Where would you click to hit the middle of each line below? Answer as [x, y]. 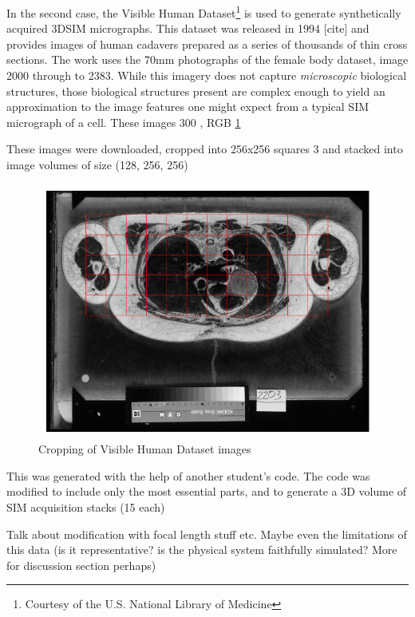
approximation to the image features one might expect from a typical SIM [188, 107]
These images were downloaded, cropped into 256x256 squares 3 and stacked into [205, 149]
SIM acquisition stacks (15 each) [86, 506]
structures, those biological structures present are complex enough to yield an [196, 91]
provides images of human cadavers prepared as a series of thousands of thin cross [207, 44]
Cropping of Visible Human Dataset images [145, 449]
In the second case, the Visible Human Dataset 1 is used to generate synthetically [204, 12]
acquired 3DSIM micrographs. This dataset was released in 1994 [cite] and [188, 28]
